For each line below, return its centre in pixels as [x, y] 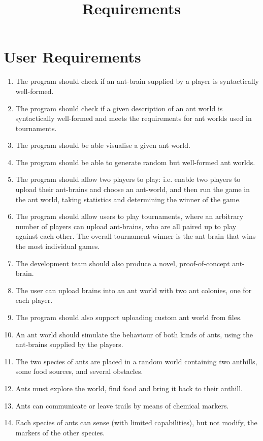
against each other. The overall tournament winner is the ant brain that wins [136, 236]
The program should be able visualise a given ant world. [103, 145]
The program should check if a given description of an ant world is [119, 108]
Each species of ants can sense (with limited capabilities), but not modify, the [136, 422]
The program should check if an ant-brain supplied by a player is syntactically [137, 81]
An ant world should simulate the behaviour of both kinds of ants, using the [134, 334]
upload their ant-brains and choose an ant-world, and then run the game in [133, 189]
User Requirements [72, 57]
